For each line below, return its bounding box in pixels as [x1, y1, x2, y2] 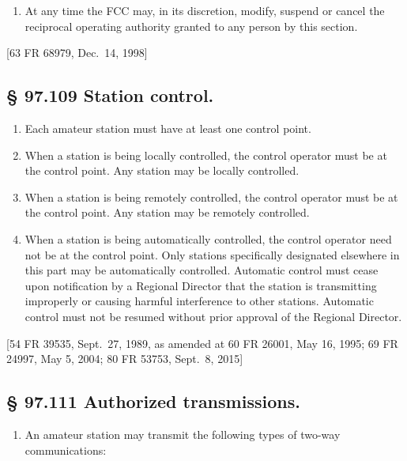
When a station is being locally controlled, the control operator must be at [24, 146, 387, 163]
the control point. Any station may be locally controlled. [24, 162, 300, 179]
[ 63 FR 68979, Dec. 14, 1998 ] [6, 44, 148, 61]
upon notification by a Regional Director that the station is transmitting [24, 277, 377, 293]
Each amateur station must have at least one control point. [24, 119, 311, 136]
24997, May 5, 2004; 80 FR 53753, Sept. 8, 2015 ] [6, 350, 243, 367]
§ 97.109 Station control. [6, 83, 214, 108]
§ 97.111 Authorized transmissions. [6, 389, 300, 414]
